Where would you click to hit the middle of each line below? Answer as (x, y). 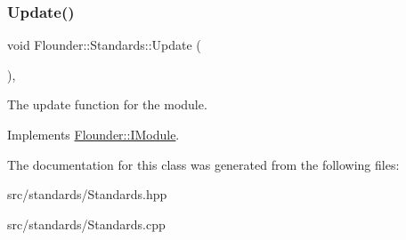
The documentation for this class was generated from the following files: (203, 164)
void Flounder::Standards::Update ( (104, 45)
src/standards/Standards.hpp (87, 194)
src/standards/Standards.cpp (86, 224)
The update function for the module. (107, 104)
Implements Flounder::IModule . (93, 134)
